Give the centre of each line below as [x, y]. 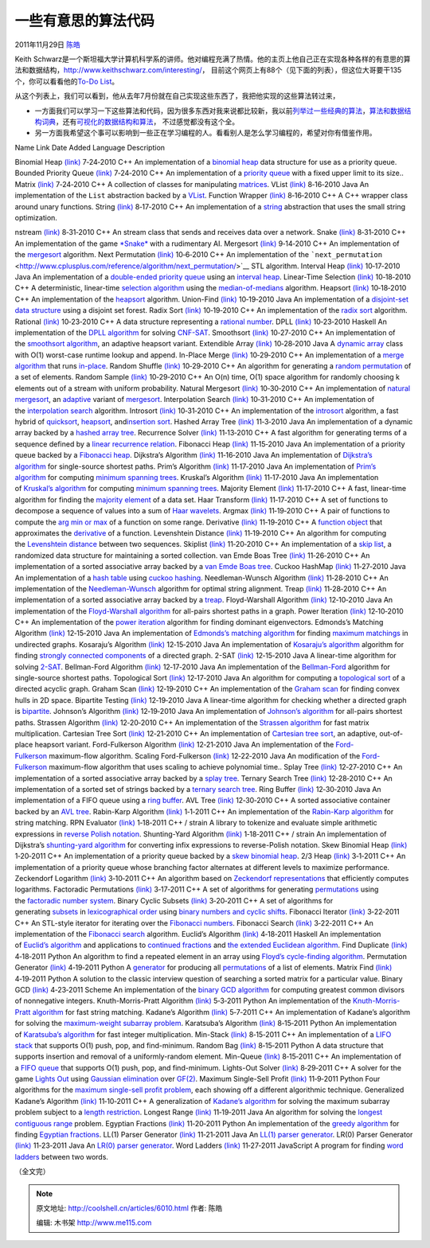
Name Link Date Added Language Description [90, 147]
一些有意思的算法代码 [85, 21]
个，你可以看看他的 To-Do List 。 [67, 81]
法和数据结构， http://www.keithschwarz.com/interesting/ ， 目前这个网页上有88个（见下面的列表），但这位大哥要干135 [208, 70]
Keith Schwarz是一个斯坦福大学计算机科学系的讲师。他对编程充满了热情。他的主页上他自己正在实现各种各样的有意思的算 [213, 59]
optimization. [36, 218]
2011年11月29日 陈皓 [48, 45]
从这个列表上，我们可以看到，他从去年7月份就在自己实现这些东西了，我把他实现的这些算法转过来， [177, 96]
